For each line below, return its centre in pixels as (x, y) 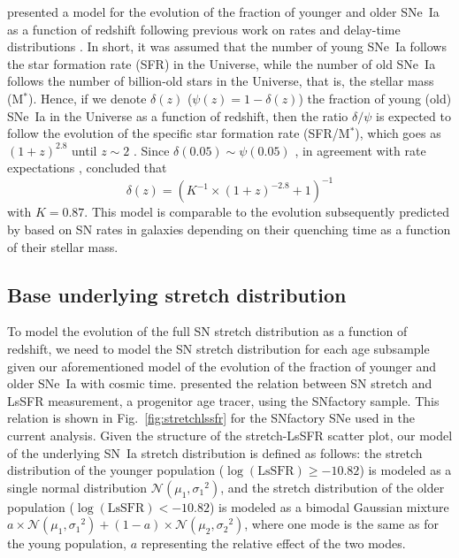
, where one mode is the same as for (341, 524)
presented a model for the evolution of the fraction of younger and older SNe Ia (223, 11)
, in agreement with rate (360, 150)
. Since (151, 150)
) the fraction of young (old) (375, 98)
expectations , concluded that (87, 168)
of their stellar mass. (63, 246)
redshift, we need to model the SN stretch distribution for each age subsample (218, 349)
